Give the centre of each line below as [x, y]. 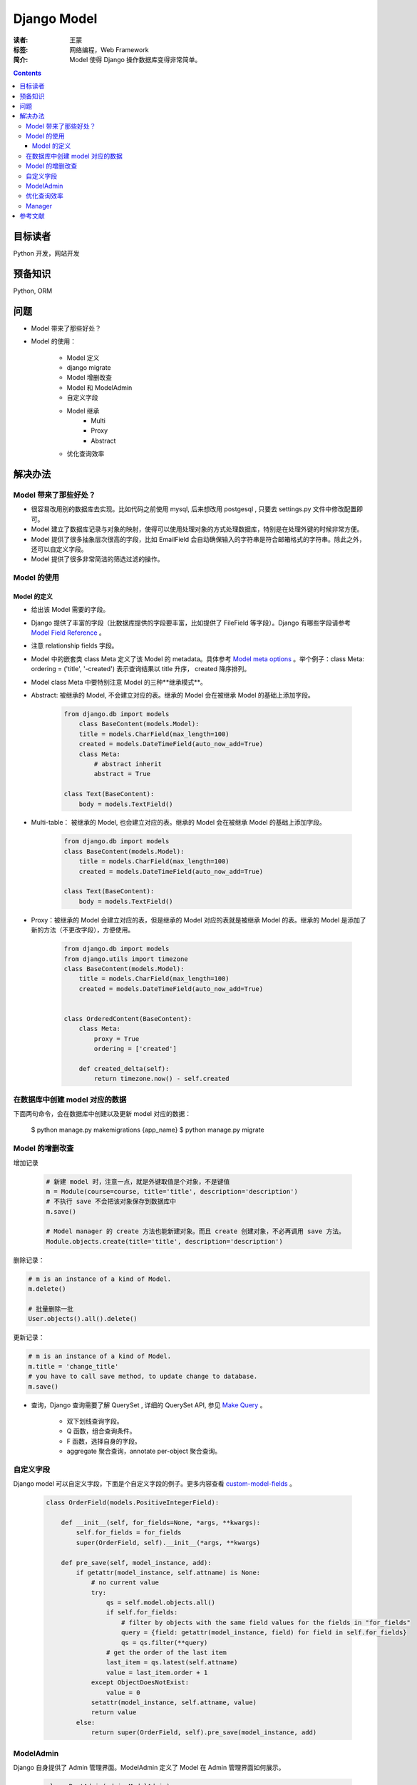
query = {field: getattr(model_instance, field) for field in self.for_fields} [264, 1633]
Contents [27, 73]
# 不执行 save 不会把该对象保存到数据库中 [111, 1202]
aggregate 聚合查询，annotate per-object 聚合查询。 [144, 1451]
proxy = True [117, 1039]
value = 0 [123, 1693]
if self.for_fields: [142, 1613]
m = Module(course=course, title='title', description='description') [172, 1191]
